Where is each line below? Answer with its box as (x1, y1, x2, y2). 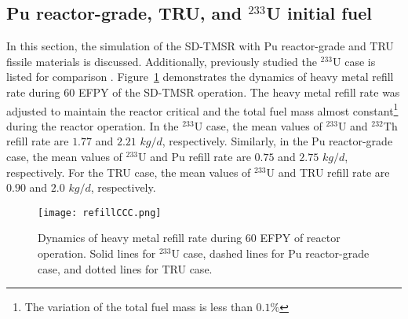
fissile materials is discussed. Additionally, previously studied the (6, 53, 317, 69)
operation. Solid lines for (38, 245, 156, 262)
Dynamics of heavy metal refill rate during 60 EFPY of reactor (38, 229, 341, 246)
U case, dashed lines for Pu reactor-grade (171, 245, 370, 262)
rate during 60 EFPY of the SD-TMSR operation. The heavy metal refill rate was (6, 83, 400, 100)
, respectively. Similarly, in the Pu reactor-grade (162, 133, 393, 149)
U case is (333, 53, 376, 69)
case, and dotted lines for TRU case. (38, 260, 213, 277)
